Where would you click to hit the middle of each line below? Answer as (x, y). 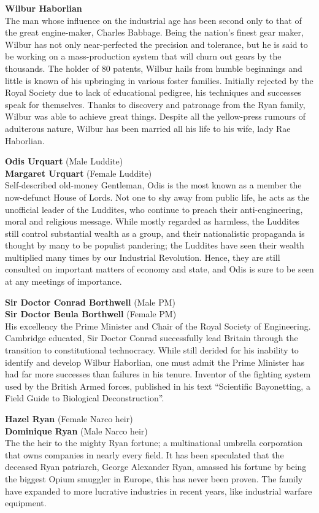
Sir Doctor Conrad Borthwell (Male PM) (90, 302)
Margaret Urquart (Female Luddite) (79, 173)
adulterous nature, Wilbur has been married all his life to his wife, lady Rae (148, 128)
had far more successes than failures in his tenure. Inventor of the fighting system (158, 374)
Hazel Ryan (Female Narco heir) (69, 418)
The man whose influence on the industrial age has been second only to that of (153, 20)
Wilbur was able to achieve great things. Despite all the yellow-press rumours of (156, 116)
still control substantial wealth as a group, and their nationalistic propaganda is (155, 233)
